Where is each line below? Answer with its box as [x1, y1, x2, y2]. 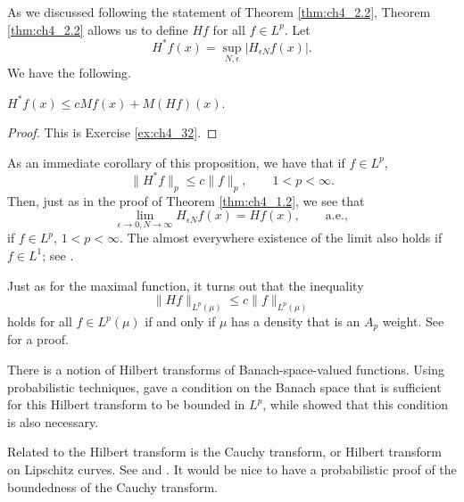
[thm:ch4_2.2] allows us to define [7, 20, 188, 38]
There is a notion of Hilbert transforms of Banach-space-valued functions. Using [7, 360, 445, 379]
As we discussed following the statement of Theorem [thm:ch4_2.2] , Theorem [7, 3, 431, 21]
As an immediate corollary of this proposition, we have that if [7, 152, 345, 171]
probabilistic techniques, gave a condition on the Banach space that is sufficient [7, 377, 442, 396]
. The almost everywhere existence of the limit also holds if [120, 228, 443, 247]
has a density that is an [231, 312, 360, 331]
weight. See [382, 312, 444, 331]
